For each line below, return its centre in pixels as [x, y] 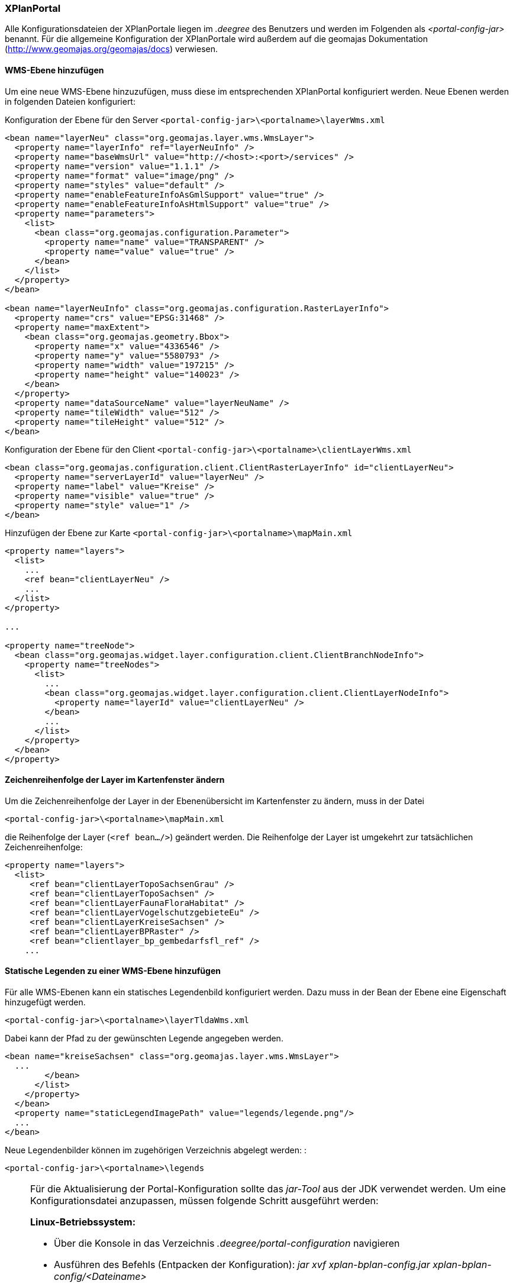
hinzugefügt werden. [45, 1002]
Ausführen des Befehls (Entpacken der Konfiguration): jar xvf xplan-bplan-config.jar [242, 1265]
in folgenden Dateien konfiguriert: [70, 101]
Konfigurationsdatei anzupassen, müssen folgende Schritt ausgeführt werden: [204, 1201]
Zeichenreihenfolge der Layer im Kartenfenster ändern [115, 780]
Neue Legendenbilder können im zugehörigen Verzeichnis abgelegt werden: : [156, 1150]
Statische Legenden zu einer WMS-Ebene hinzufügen [113, 971]
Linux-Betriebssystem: [83, 1222]
